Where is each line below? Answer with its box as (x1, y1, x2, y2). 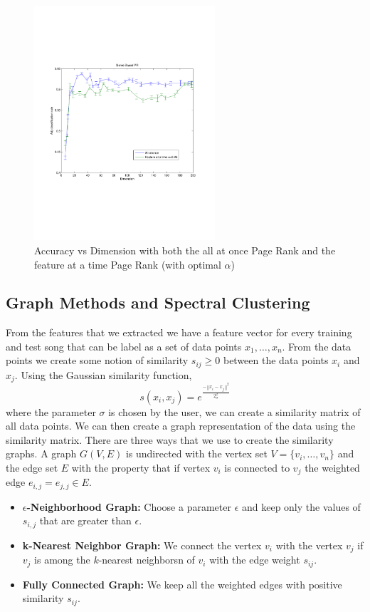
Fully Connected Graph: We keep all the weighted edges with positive (22, 576, 342, 591)
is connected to (224, 460, 290, 474)
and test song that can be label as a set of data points (6, 338, 242, 353)
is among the (34, 552, 90, 567)
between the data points (223, 353, 329, 368)
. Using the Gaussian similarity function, (14, 367, 192, 382)
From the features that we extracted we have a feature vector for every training (6, 325, 352, 340)
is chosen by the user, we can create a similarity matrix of (108, 404, 361, 419)
